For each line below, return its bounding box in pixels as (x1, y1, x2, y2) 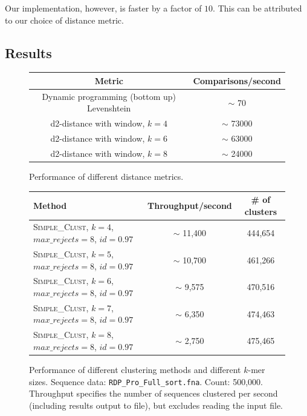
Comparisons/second (193, 74, 281, 87)
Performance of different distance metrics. (29, 170, 184, 182)
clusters (244, 205, 277, 217)
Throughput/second (147, 199, 232, 211)
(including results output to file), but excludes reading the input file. (29, 398, 283, 411)
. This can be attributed (213, 2, 302, 14)
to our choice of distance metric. (5, 13, 124, 26)
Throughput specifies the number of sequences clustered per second (29, 387, 278, 400)
